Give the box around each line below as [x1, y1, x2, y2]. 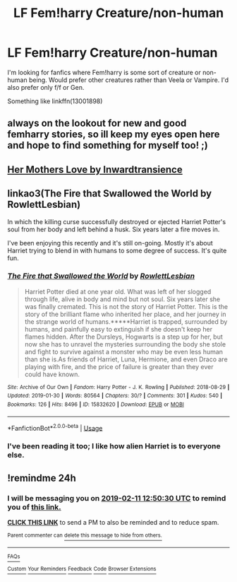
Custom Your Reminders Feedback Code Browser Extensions [7, 566, 157, 573]
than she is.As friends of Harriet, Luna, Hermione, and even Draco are [24, 355, 228, 363]
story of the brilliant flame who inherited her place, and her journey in [24, 310, 226, 318]
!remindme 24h [7, 472, 76, 484]
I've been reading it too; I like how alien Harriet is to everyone [7, 441, 221, 451]
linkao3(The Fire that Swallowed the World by [7, 187, 212, 199]
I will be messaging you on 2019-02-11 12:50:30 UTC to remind [7, 493, 226, 503]
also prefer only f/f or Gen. [7, 83, 85, 91]
